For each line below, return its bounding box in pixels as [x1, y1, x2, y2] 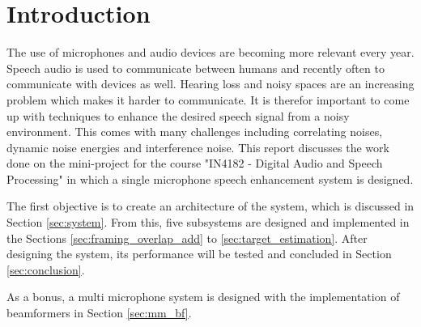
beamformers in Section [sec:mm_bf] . [6, 304, 192, 321]
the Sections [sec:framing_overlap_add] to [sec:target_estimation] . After [6, 229, 368, 246]
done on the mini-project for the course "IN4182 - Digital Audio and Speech [6, 155, 383, 172]
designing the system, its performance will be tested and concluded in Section [6, 245, 392, 262]
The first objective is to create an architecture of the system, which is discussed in [6, 197, 415, 214]
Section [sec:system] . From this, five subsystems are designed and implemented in [6, 214, 410, 231]
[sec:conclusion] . [6, 261, 85, 278]
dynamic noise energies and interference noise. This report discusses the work [6, 138, 389, 155]
